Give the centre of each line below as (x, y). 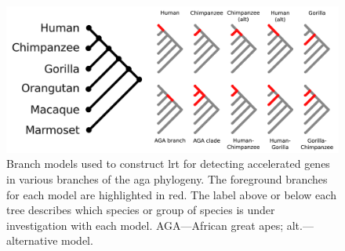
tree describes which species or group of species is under (141, 210)
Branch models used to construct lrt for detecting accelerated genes (168, 164)
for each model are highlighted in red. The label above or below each (171, 194)
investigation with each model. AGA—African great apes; (145, 225)
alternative (32, 240)
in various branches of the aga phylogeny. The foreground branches (167, 178)
